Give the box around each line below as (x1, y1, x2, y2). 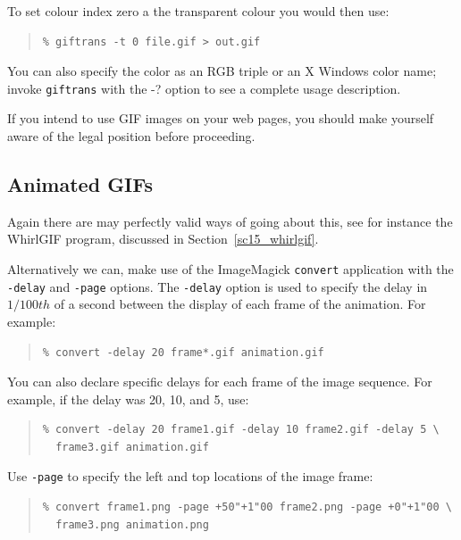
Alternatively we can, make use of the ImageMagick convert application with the (7, 260, 454, 278)
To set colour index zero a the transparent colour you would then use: (7, 2, 390, 20)
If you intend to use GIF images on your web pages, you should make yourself (7, 109, 434, 128)
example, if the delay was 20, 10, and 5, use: (7, 389, 249, 408)
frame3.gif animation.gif (55, 440, 209, 453)
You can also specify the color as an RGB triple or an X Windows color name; (7, 62, 437, 80)
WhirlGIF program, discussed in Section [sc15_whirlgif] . (7, 229, 319, 248)
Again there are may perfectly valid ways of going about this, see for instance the (7, 212, 453, 230)
